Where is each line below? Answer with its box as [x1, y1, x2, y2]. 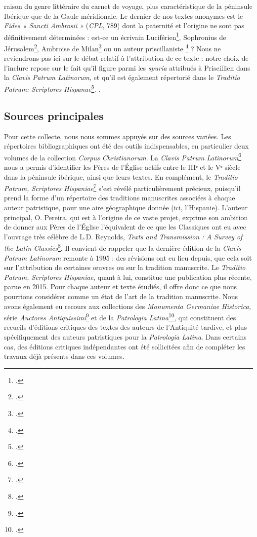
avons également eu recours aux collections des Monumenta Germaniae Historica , [4, 301, 251, 311]
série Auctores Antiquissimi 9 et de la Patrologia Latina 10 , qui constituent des [4, 311, 236, 322]
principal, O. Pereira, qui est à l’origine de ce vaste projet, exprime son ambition [4, 212, 248, 222]
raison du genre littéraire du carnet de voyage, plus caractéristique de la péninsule [4, 1, 253, 11]
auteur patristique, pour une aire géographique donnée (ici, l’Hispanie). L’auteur [4, 202, 248, 212]
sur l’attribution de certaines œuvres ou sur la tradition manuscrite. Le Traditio [4, 262, 246, 272]
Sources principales [4, 108, 104, 123]
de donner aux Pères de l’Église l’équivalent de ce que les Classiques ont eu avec [4, 222, 246, 232]
